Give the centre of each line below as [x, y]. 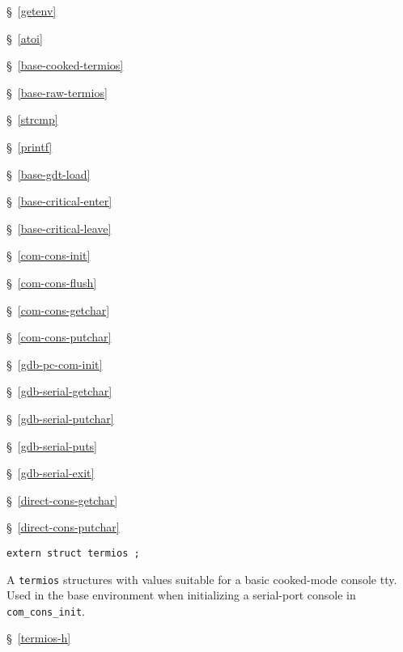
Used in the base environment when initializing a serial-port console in [181, 595]
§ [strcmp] [32, 119]
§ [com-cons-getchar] [58, 309]
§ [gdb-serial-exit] [51, 473]
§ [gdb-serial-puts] [52, 445]
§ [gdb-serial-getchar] [59, 391]
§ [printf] [30, 146]
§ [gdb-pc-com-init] [55, 364]
